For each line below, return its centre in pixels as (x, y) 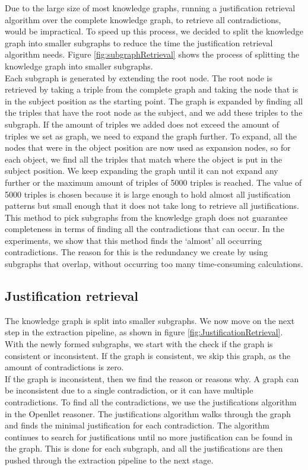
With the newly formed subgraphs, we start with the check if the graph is (139, 344)
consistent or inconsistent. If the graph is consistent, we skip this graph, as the (148, 355)
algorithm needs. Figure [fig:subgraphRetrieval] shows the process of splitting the (152, 54)
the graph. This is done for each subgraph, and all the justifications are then (144, 448)
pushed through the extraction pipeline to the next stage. (109, 460)
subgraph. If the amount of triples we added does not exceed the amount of (142, 124)
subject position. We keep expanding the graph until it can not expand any (142, 171)
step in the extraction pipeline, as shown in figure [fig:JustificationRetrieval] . (144, 332)
